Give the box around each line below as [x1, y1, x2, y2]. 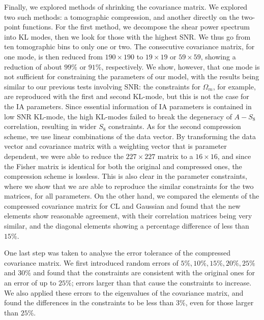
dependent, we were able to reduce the [4, 150, 124, 161]
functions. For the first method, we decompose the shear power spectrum [22, 21, 250, 32]
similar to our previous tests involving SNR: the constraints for [4, 81, 200, 91]
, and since [217, 150, 251, 161]
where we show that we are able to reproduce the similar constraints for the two [4, 180, 254, 191]
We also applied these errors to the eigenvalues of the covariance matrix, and [4, 287, 244, 298]
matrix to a [157, 150, 193, 161]
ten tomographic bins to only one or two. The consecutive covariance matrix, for [4, 41, 255, 52]
